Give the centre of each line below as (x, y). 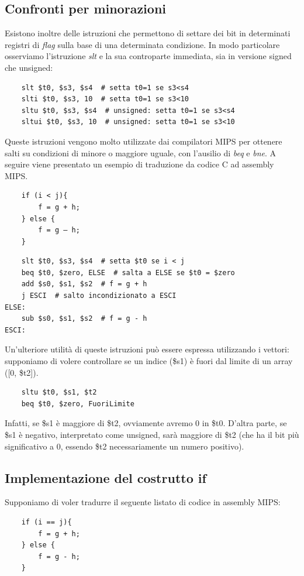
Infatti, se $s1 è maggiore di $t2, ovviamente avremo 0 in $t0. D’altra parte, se (146, 423)
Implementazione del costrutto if (106, 477)
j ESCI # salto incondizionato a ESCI (99, 296)
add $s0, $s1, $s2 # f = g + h (84, 284)
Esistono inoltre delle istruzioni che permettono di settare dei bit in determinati (148, 33)
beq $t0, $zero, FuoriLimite (78, 404)
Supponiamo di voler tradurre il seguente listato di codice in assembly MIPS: (143, 502)
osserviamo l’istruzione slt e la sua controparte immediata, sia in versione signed (148, 56)
